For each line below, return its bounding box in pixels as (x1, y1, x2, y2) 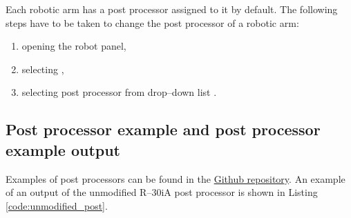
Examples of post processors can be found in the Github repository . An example (6, 171, 345, 186)
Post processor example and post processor (6, 119, 321, 140)
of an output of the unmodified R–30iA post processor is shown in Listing (6, 185, 318, 199)
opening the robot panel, (21, 39, 126, 53)
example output (6, 139, 121, 160)
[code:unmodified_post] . (6, 198, 108, 212)
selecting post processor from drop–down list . (21, 85, 217, 99)
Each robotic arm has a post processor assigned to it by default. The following (6, 2, 338, 16)
